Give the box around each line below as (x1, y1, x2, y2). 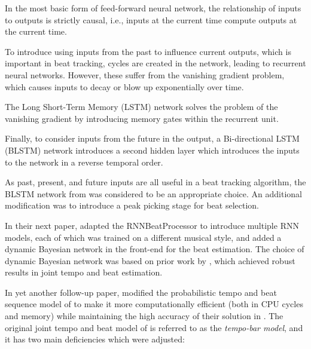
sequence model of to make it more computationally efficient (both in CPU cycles (5, 298, 303, 310)
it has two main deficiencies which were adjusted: (5, 333, 185, 345)
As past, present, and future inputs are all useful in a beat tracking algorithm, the (5, 176, 306, 188)
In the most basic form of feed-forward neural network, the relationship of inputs (5, 2, 301, 14)
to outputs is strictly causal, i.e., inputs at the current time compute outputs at (5, 13, 297, 26)
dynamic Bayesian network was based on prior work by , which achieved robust (5, 254, 295, 267)
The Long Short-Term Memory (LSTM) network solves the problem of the (5, 100, 278, 113)
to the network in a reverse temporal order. (5, 155, 163, 168)
